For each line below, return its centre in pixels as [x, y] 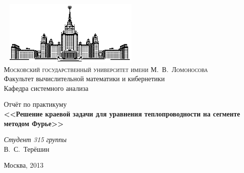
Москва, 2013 [24, 165]
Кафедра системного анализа [46, 88]
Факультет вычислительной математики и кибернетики [84, 79]
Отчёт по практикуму [35, 104]
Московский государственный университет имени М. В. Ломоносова [106, 69]
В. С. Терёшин [27, 149]
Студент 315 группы [35, 139]
